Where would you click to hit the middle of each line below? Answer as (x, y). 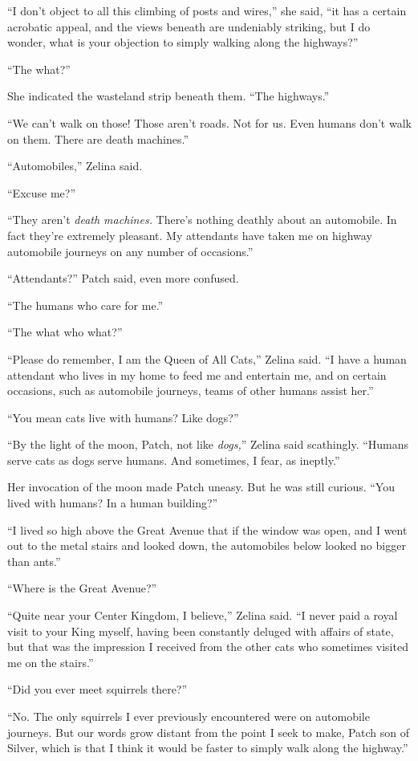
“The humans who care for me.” (85, 305)
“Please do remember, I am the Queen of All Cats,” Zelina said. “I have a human (207, 358)
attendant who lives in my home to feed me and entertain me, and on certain (197, 374)
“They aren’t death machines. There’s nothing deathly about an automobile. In (202, 220)
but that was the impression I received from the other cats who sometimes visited (208, 647)
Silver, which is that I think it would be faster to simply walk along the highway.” (208, 748)
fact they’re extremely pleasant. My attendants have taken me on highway (190, 235)
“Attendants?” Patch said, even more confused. (123, 278)
